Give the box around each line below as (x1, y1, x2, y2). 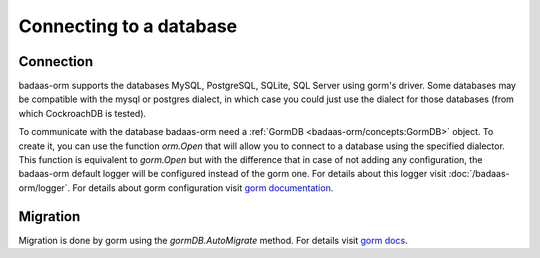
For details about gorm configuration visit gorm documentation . (72, 181, 334, 194)
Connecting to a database (18, 15, 238, 37)
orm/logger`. (18, 181, 71, 194)
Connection (18, 53, 94, 70)
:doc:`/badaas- (448, 168, 510, 180)
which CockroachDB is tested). (18, 107, 147, 119)
